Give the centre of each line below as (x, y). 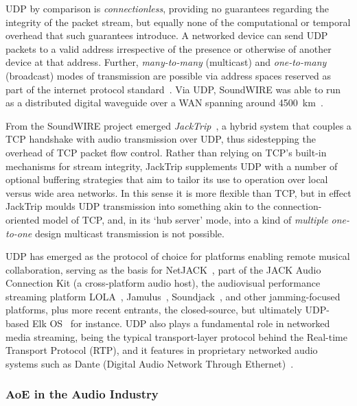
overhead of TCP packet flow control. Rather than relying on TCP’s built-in (166, 152)
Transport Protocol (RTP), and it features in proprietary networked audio (162, 350)
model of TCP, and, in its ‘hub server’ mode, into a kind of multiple (185, 219)
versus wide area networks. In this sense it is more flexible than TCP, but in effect (178, 192)
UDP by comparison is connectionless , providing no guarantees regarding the (167, 8)
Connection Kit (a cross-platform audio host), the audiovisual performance (163, 283)
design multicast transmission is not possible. (129, 233)
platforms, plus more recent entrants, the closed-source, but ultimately (154, 310)
